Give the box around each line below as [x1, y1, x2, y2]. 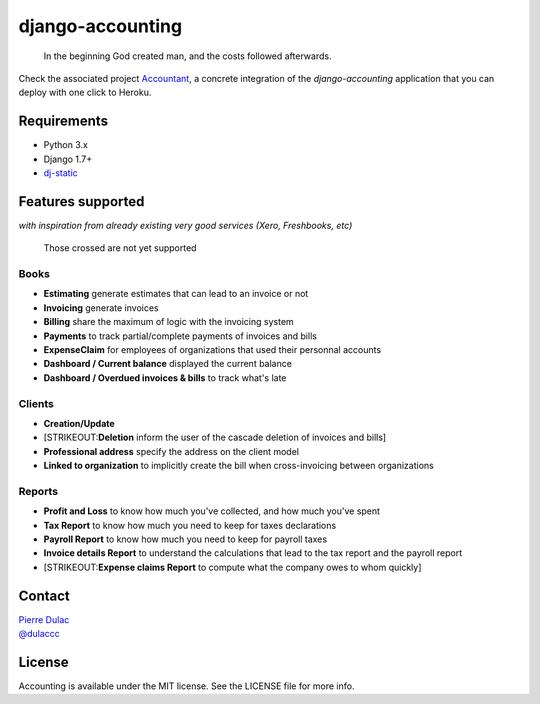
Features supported [18, 193, 145, 210]
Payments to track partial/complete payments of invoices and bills [43, 330, 317, 342]
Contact [18, 587, 70, 604]
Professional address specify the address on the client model [43, 445, 300, 457]
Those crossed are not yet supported [43, 242, 197, 254]
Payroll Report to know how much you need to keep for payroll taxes [43, 533, 328, 545]
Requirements [18, 113, 109, 130]
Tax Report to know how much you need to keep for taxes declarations [43, 519, 337, 531]
